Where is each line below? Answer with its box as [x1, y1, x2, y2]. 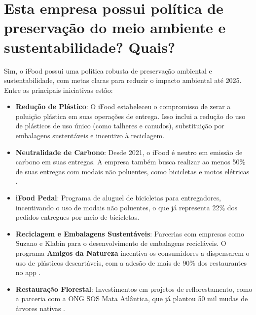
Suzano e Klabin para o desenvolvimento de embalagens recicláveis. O [15, 238, 226, 248]
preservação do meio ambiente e [4, 17, 226, 38]
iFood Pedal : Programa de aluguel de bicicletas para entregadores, [15, 193, 221, 203]
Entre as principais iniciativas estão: [4, 84, 113, 95]
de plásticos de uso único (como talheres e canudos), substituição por [15, 120, 224, 131]
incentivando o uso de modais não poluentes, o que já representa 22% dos [15, 202, 238, 212]
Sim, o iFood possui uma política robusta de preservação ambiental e [4, 65, 212, 76]
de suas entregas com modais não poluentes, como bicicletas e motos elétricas [15, 166, 250, 176]
